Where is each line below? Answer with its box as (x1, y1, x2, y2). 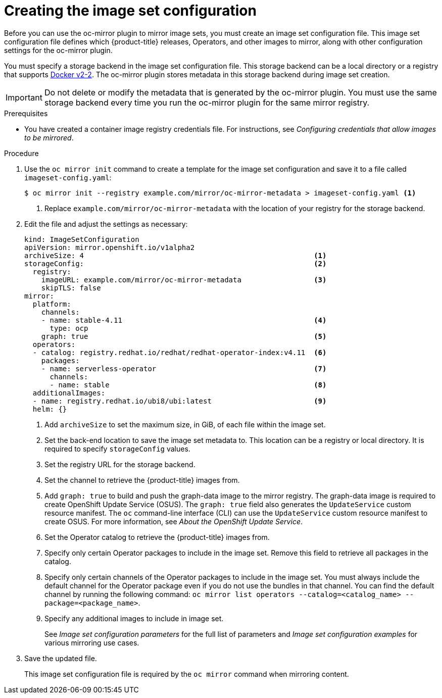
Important (6, 92, 42, 103)
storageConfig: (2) (24, 259, 327, 268)
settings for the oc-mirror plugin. (4, 45, 113, 55)
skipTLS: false (41, 283, 101, 292)
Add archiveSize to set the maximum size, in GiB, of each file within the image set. (44, 420, 326, 429)
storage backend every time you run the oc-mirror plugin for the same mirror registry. (44, 97, 370, 108)
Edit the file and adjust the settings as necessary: (24, 219, 188, 228)
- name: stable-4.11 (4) (41, 316, 327, 324)
